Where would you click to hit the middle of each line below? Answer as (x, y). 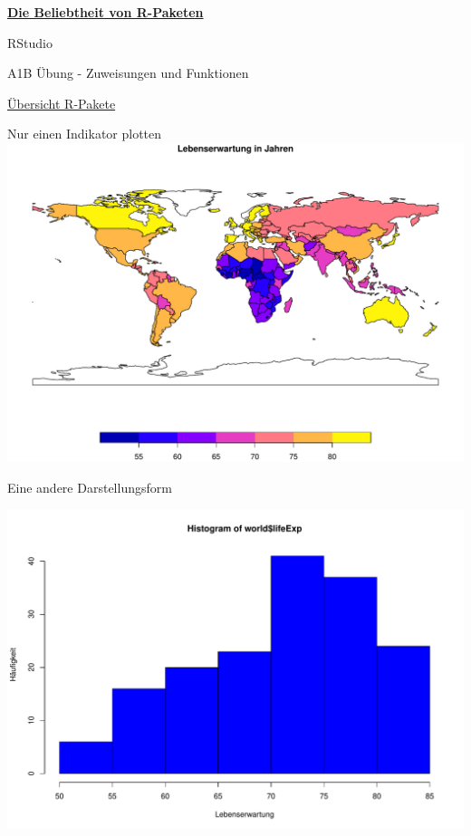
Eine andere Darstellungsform (90, 487)
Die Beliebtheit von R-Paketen (106, 12)
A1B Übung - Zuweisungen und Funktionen (128, 73)
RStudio (30, 42)
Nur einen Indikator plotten (85, 134)
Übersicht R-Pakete (62, 103)
